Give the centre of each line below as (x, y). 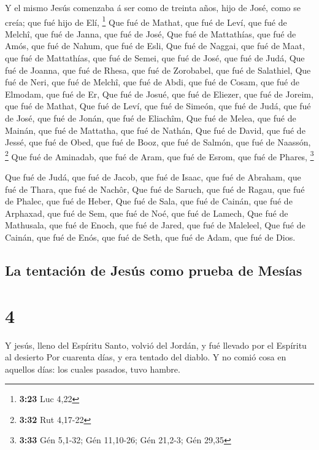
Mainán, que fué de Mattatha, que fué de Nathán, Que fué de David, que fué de (155, 130)
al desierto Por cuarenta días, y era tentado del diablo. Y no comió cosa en (146, 357)
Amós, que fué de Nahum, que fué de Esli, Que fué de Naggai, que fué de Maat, (155, 46)
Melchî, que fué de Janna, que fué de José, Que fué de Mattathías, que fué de (151, 33)
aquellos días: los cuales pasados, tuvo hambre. (93, 369)
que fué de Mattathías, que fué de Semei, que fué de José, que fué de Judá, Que (155, 58)
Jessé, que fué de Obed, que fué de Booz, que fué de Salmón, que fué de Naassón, (158, 142)
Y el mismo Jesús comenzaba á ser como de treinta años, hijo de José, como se (153, 7)
